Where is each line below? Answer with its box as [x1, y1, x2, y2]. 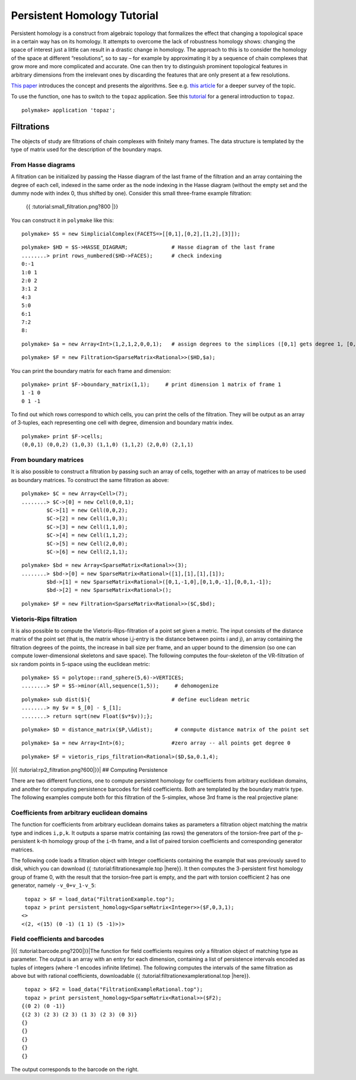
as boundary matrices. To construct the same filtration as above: [11, 476, 169, 483]
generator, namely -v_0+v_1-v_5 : [11, 882, 96, 889]
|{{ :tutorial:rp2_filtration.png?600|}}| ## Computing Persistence [11, 767, 168, 774]
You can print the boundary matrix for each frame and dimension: [11, 367, 171, 374]
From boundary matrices [11, 456, 84, 464]
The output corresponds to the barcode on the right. [11, 1066, 139, 1073]
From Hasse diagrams [11, 160, 75, 169]
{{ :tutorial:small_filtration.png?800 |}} [26, 203, 119, 210]
